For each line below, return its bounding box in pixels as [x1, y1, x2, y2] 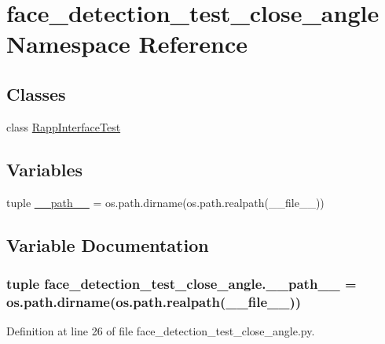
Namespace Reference [6, 28, 247, 60]
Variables [6, 157, 83, 181]
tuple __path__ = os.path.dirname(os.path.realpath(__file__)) [6, 194, 324, 210]
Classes [6, 81, 66, 105]
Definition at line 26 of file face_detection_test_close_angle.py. [6, 323, 315, 339]
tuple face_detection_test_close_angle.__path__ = [6, 273, 357, 293]
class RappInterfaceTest [6, 118, 121, 135]
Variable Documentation [6, 232, 209, 257]
